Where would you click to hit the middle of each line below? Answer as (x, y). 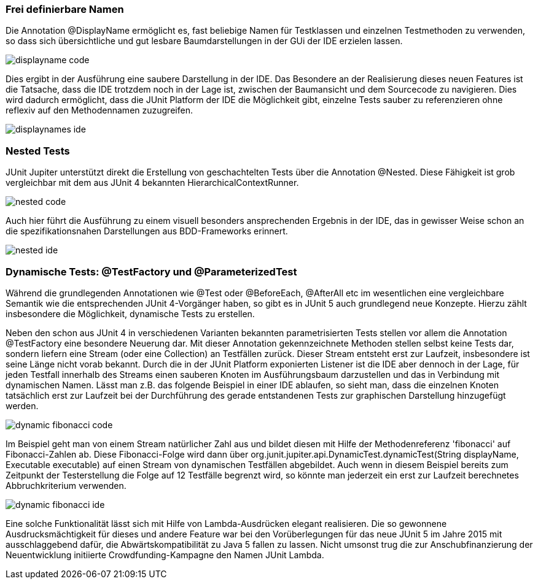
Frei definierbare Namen (65, 9)
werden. (22, 405)
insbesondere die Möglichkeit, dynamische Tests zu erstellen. (130, 313)
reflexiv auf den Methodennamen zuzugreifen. (99, 110)
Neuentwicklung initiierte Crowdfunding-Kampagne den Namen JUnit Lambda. (165, 555)
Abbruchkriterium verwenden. (66, 485)
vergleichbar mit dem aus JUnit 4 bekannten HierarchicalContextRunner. (152, 183)
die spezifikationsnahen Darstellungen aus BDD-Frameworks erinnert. (147, 231)
